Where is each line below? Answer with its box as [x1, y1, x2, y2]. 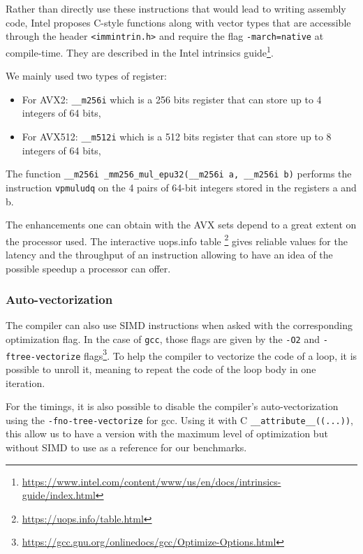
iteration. [6, 375, 45, 390]
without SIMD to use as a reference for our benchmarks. [6, 439, 247, 454]
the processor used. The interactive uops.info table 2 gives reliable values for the [6, 231, 348, 248]
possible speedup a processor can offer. [6, 261, 171, 275]
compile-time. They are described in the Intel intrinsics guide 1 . [6, 43, 274, 59]
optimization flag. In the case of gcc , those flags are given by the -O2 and [6, 331, 320, 346]
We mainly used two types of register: [6, 68, 167, 83]
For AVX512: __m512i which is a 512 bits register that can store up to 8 [22, 129, 332, 143]
